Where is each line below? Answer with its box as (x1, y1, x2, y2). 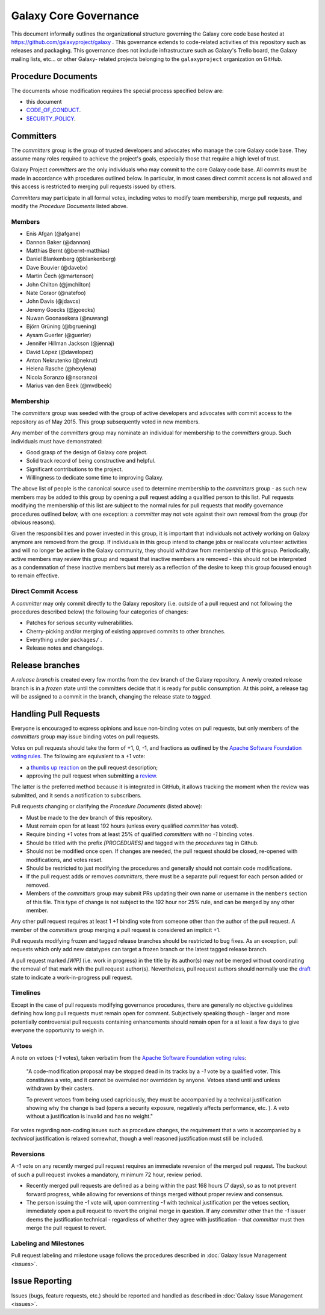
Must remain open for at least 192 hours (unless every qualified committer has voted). (26, 822, 239, 829)
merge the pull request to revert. (26, 1225, 107, 1232)
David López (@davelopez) (26, 348, 93, 355)
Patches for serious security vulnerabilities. (26, 619, 134, 627)
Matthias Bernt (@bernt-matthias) (26, 247, 110, 254)
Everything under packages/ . (26, 636, 102, 644)
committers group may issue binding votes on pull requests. (11, 733, 159, 740)
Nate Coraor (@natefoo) (26, 289, 87, 296)
